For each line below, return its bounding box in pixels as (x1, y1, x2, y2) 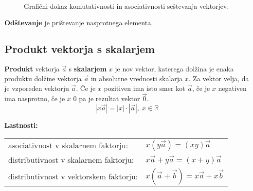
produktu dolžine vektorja (4, 73, 82, 83)
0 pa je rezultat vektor (73, 93, 140, 104)
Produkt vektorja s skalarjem (4, 41, 155, 56)
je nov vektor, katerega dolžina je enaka (115, 64, 234, 74)
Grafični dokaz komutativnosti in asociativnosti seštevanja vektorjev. (24, 1, 229, 11)
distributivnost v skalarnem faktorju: (8, 154, 134, 165)
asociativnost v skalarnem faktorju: (8, 139, 128, 151)
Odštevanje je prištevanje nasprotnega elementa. (4, 17, 153, 27)
